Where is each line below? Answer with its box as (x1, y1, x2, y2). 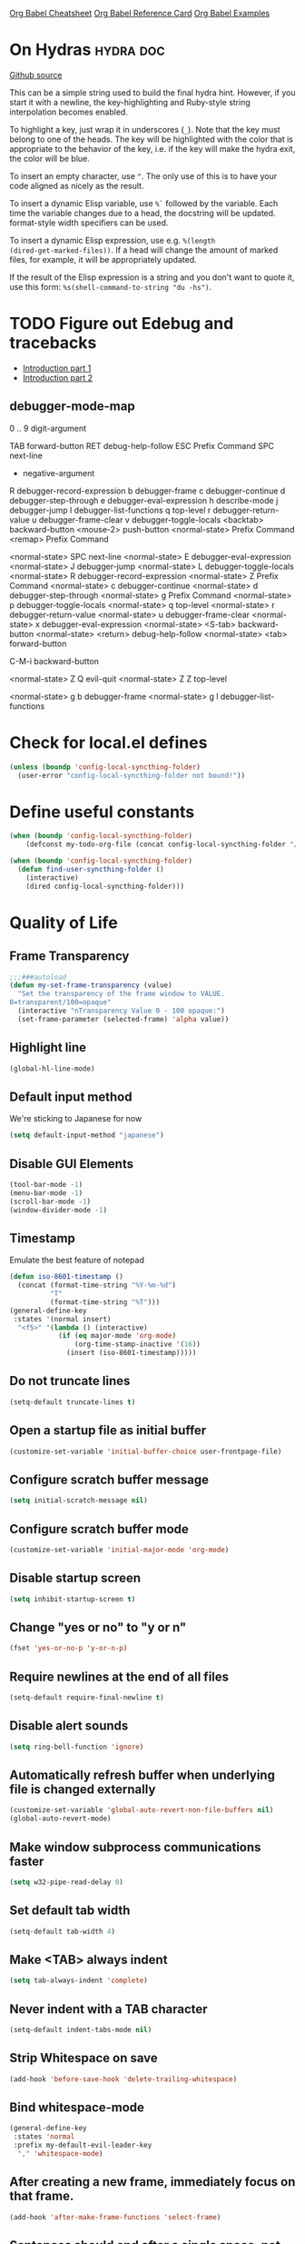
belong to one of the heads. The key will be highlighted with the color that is (9, 134, 293, 145)
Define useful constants (9, 802, 195, 822)
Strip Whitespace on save (9, 2050, 159, 2066)
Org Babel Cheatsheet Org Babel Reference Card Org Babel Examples (9, 8, 271, 18)
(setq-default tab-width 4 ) (9, 1927, 116, 1936)
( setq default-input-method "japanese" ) (9, 1131, 165, 1140)
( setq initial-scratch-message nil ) (9, 1496, 148, 1505)
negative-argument (22, 467, 95, 478)
